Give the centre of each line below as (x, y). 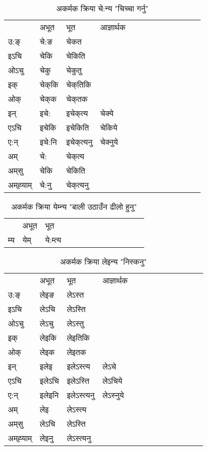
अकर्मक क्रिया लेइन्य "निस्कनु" (103, 261)
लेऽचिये (112, 381)
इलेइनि (49, 395)
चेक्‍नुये (109, 142)
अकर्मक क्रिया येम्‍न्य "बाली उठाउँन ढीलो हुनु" (74, 206)
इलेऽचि (49, 381)
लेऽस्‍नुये (113, 395)
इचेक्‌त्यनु (79, 142)
